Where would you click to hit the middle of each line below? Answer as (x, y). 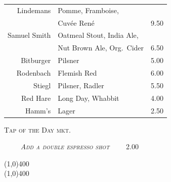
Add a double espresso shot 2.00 (80, 146)
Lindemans (34, 10)
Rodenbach (34, 72)
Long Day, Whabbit (89, 98)
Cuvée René (76, 22)
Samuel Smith (29, 35)
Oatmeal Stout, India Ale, (98, 35)
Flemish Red (77, 72)
